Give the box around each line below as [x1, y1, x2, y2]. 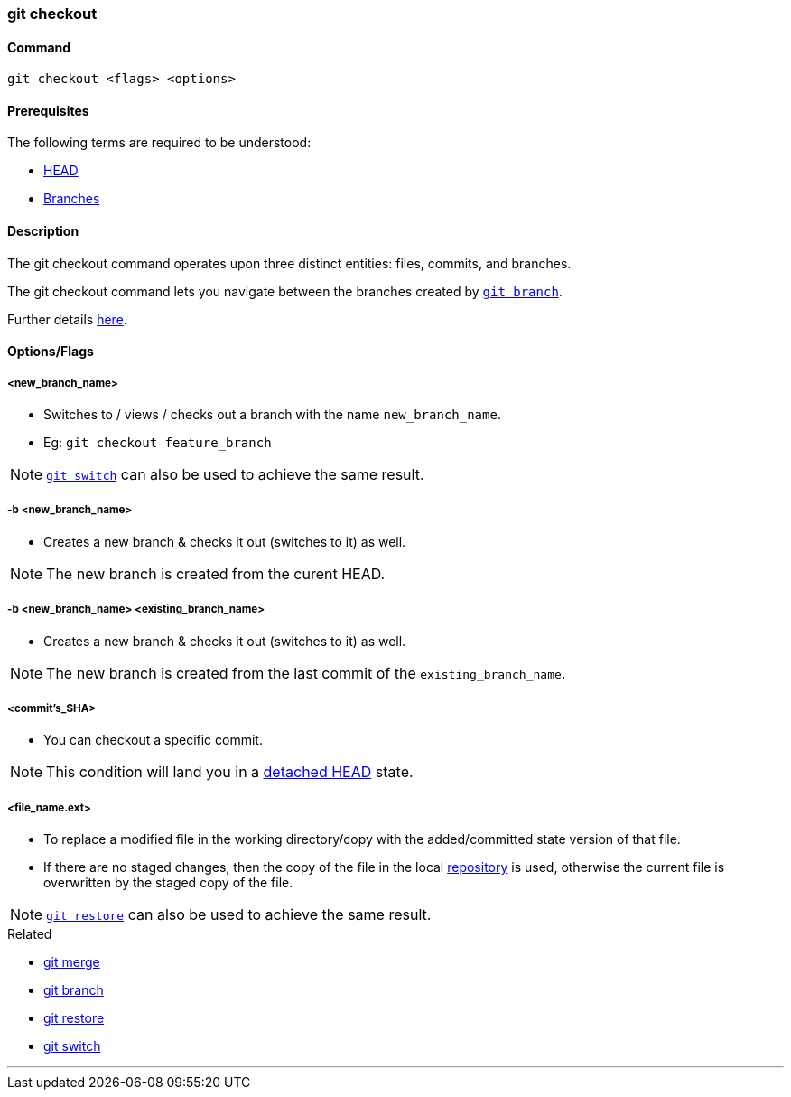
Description [7, 223, 79, 239]
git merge [43, 954, 100, 970]
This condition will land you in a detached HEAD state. [46, 763, 414, 782]
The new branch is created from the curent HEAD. [46, 564, 386, 583]
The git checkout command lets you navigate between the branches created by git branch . [7, 283, 563, 299]
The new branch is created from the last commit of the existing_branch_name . [46, 663, 566, 682]
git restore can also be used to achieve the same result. [46, 905, 432, 924]
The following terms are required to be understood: [7, 135, 312, 151]
